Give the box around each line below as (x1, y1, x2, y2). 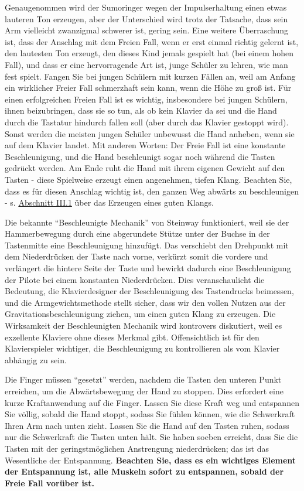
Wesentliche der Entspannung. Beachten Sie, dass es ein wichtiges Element (5, 454, 296, 466)
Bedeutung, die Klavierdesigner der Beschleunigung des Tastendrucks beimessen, (5, 285, 294, 297)
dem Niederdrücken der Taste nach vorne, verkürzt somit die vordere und (5, 250, 268, 262)
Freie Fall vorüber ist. (5, 476, 94, 489)
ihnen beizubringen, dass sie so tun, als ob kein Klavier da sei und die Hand (5, 104, 277, 117)
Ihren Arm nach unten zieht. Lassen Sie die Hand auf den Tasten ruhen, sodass (5, 419, 289, 431)
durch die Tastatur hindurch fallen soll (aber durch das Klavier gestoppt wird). (5, 115, 289, 128)
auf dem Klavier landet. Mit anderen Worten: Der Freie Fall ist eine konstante (5, 139, 286, 151)
